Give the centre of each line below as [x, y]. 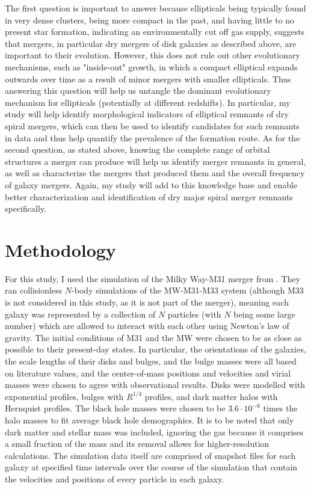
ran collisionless [34, 290]
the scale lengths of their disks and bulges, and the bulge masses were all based [151, 361]
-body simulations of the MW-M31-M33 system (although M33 [188, 290]
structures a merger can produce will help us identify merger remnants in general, [155, 161]
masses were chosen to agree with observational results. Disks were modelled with [155, 385]
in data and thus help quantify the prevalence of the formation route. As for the [152, 137]
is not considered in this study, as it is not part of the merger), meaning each [147, 302]
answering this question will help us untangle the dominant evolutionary [138, 91]
